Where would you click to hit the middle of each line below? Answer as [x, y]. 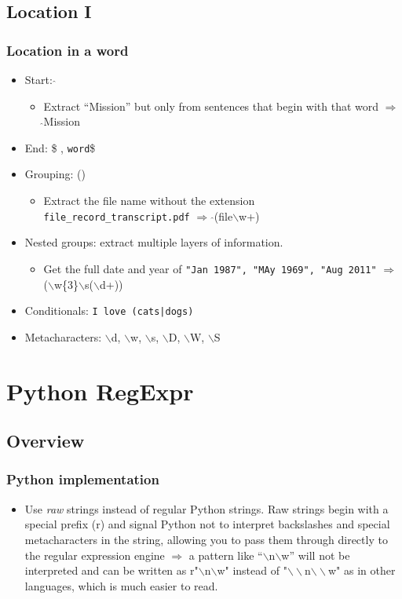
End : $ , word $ [60, 147]
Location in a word [68, 50]
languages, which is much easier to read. [121, 585]
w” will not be [316, 555]
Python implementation [83, 479]
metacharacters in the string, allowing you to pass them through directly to [206, 539]
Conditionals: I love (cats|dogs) [109, 310]
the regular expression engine [95, 555]
